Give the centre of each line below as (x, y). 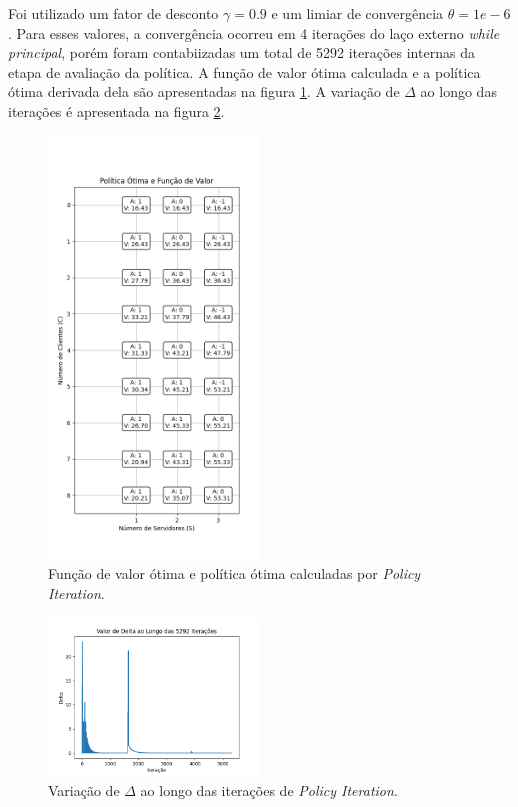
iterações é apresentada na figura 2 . (116, 110)
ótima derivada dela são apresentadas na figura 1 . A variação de (204, 91)
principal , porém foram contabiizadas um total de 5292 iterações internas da (241, 52)
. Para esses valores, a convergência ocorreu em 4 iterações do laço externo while (254, 32)
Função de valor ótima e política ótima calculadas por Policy (234, 573)
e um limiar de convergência (357, 13)
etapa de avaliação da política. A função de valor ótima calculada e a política (244, 71)
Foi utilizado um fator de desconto (113, 13)
